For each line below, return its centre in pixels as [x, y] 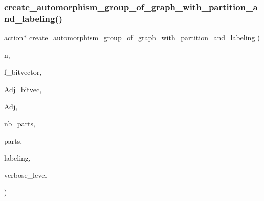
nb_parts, [20, 124]
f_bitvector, [23, 72]
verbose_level [26, 175]
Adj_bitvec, [23, 89]
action [14, 38]
